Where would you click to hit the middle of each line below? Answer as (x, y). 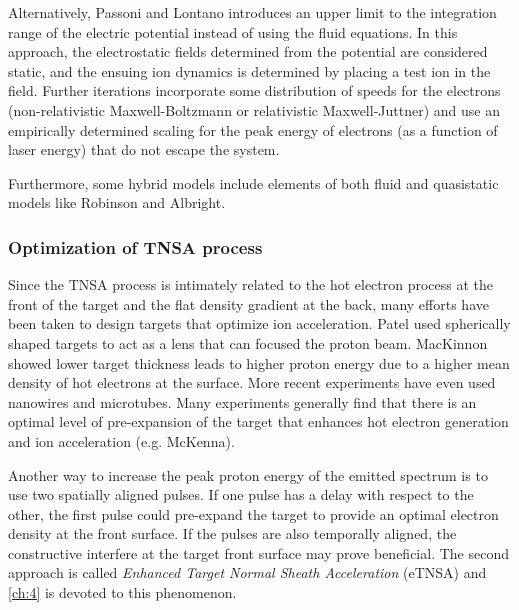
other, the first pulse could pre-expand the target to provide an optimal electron (253, 513)
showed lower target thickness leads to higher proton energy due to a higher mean (259, 362)
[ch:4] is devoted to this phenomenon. (122, 592)
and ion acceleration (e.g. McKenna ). (121, 440)
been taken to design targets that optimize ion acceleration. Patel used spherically (259, 323)
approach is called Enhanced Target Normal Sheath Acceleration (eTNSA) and (247, 572)
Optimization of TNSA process (135, 246)
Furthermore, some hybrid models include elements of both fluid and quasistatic (253, 182)
